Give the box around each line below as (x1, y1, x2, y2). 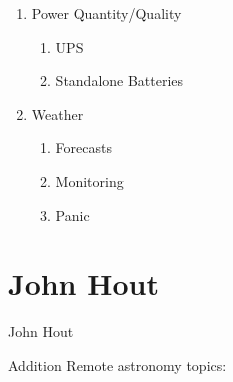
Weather (31, 103, 84, 124)
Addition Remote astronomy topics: (8, 354, 227, 375)
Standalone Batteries (55, 70, 184, 91)
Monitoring (55, 170, 124, 191)
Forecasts (55, 137, 112, 158)
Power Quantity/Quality (31, 3, 182, 23)
